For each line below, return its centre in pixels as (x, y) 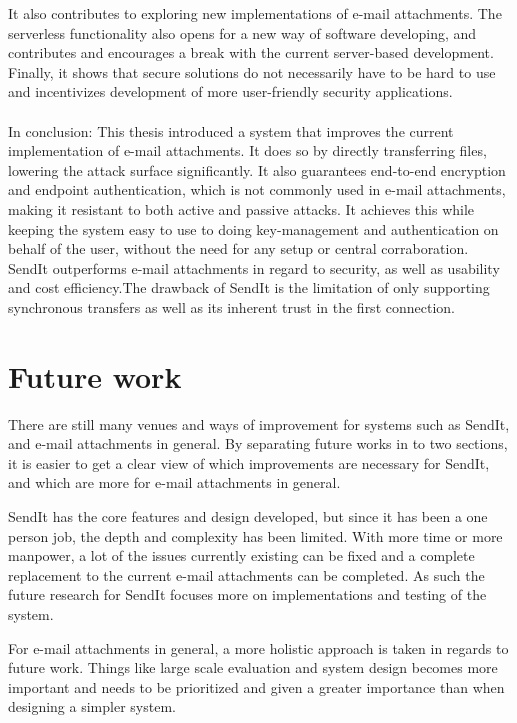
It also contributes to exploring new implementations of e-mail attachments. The (255, 13)
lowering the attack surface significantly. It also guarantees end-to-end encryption (257, 169)
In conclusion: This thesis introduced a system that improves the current (231, 130)
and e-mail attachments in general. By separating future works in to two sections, (258, 443)
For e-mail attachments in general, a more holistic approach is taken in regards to (258, 647)
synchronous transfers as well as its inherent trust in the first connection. (231, 306)
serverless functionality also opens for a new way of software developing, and (242, 32)
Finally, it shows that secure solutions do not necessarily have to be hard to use (252, 71)
